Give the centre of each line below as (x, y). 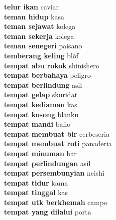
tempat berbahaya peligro (48, 75)
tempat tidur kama (36, 182)
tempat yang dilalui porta (48, 212)
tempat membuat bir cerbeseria (57, 133)
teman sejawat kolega (40, 26)
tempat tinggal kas (36, 192)
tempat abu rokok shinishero (52, 65)
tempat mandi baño (37, 124)
